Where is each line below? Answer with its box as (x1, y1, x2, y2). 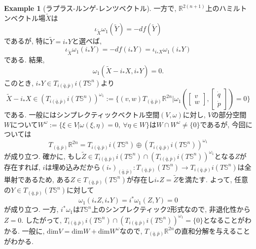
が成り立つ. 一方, (4, 204, 59, 214)
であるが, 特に (4, 36, 50, 46)
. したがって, (21, 214, 62, 225)
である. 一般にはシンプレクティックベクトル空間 (4, 109, 160, 120)
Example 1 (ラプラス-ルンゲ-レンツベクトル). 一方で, (4, 3, 177, 13)
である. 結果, (4, 54, 45, 64)
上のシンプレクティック (91, 204, 167, 214)
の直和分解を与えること (174, 225, 250, 236)
